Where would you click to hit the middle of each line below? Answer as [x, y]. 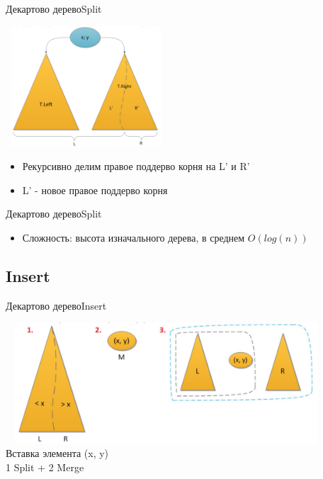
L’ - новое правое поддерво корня [95, 190]
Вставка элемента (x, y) [57, 453]
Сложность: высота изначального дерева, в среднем [134, 238]
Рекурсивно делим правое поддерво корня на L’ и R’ [136, 166]
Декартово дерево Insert [56, 305]
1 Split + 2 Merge [45, 467]
